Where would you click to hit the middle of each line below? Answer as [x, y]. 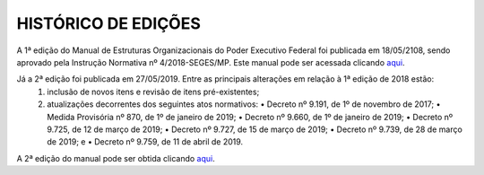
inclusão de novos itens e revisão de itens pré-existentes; [153, 92]
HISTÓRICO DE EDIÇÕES [109, 23]
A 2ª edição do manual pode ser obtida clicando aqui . [116, 158]
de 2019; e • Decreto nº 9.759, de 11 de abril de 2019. [145, 142]
